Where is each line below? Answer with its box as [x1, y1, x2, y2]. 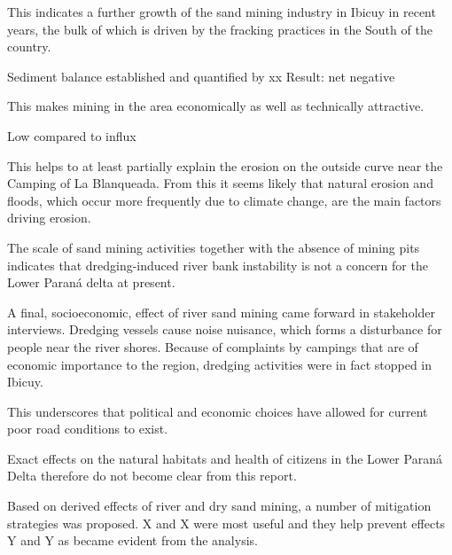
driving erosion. [7, 208, 91, 227]
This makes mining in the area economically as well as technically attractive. [7, 97, 425, 115]
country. [7, 37, 51, 56]
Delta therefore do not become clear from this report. [7, 466, 297, 485]
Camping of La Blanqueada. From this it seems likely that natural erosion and [7, 174, 433, 192]
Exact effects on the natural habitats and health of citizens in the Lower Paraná [7, 449, 442, 467]
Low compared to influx [7, 126, 136, 145]
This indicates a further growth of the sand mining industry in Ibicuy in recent [7, 3, 436, 20]
